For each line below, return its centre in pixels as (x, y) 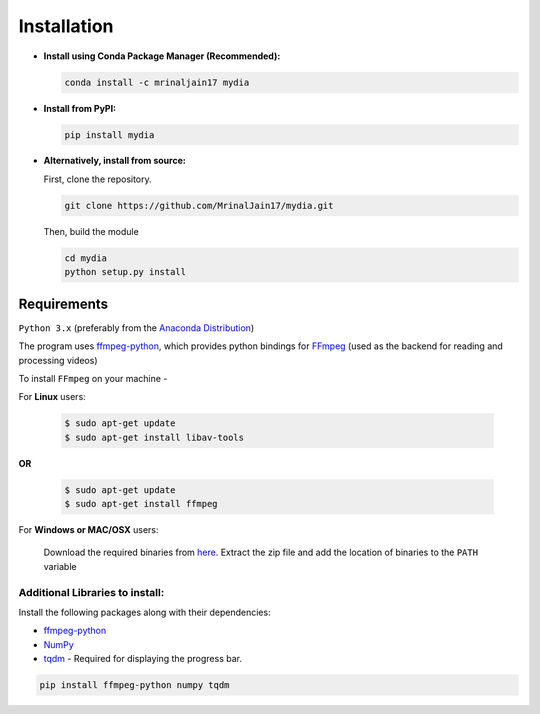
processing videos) (58, 360)
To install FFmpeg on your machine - (93, 378)
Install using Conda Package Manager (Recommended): (162, 56)
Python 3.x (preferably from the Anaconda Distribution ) (136, 327)
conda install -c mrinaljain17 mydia (157, 82)
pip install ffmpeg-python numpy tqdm (134, 685)
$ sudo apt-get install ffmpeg (141, 504)
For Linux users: (52, 397)
